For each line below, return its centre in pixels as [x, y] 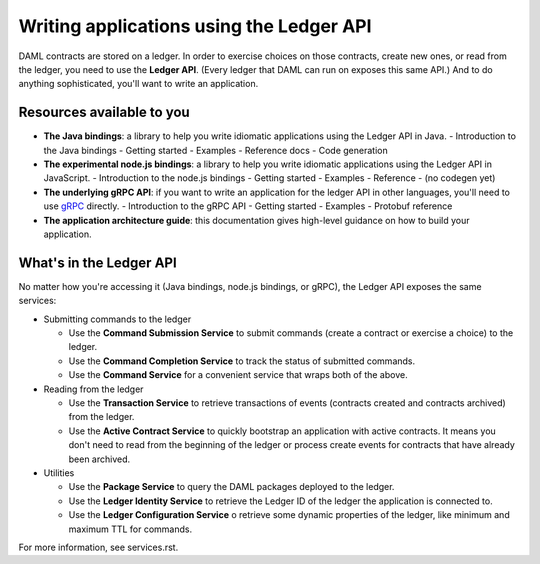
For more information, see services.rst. [98, 547]
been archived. [99, 459]
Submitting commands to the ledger [117, 319]
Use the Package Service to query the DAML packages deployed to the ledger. [231, 487]
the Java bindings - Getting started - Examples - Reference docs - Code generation [216, 150]
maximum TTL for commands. [130, 529]
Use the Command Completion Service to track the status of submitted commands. [242, 361]
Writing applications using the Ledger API [195, 26]
